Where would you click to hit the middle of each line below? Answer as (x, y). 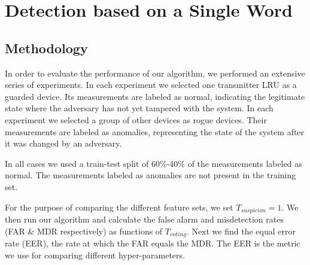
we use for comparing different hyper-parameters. (95, 255)
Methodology (46, 48)
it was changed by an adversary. (63, 143)
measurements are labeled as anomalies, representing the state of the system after (155, 131)
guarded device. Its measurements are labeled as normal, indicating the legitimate (155, 96)
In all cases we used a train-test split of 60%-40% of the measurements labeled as (154, 163)
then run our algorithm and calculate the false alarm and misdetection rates (144, 219)
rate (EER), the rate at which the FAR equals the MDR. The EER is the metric (153, 243)
